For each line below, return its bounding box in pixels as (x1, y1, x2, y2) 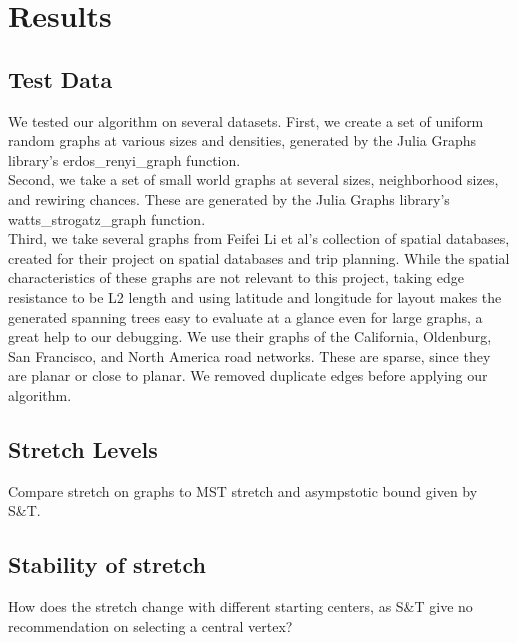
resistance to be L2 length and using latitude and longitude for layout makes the (8, 286, 502, 307)
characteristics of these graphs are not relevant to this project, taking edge (8, 267, 464, 288)
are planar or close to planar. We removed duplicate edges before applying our (8, 365, 488, 386)
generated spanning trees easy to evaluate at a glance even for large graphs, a (8, 306, 483, 327)
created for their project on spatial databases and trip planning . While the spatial (8, 247, 510, 268)
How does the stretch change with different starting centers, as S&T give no (8, 596, 473, 617)
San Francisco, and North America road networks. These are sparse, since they (8, 345, 491, 366)
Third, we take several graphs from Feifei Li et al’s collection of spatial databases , (8, 228, 510, 249)
